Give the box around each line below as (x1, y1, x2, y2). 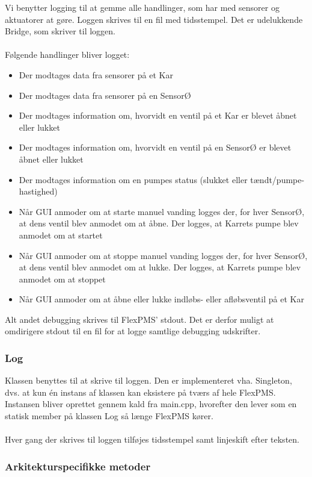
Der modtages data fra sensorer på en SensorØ (19, 89, 191, 101)
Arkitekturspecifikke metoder (5, 458, 151, 473)
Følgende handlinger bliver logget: (5, 48, 130, 61)
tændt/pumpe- (250, 173, 305, 185)
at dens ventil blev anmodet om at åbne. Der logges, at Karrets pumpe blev (19, 217, 299, 229)
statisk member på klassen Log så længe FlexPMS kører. (5, 410, 213, 422)
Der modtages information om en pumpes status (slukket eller (19, 173, 248, 185)
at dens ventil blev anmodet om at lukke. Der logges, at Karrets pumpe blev (19, 261, 301, 273)
